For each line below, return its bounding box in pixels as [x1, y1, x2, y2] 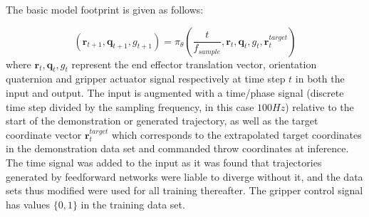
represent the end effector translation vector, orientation [71, 56, 317, 71]
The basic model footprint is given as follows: [6, 2, 204, 16]
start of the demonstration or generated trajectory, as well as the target [6, 113, 318, 128]
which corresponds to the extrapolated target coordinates [111, 127, 362, 142]
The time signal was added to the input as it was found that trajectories [6, 154, 322, 169]
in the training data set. [80, 196, 185, 211]
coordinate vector [6, 127, 82, 142]
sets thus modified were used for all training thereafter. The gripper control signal [6, 183, 363, 198]
